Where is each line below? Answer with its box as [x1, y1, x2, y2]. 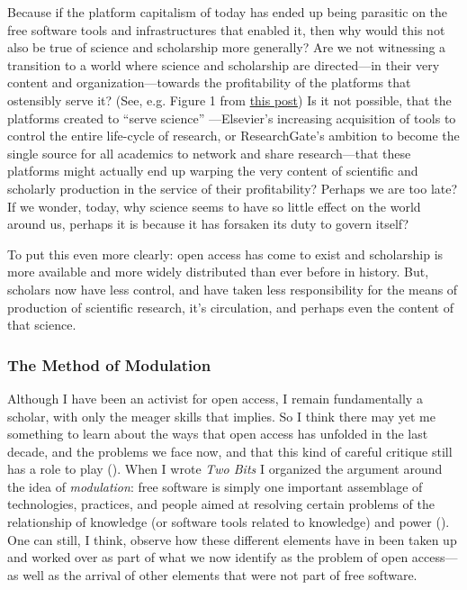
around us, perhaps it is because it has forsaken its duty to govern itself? [7, 214, 409, 233]
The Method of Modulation [7, 353, 211, 376]
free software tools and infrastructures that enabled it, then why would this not [7, 20, 445, 39]
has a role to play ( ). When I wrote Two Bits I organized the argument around [7, 459, 443, 478]
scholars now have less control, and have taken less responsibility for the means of [7, 279, 458, 298]
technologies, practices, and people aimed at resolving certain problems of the [7, 495, 435, 513]
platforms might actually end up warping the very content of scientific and [7, 161, 418, 180]
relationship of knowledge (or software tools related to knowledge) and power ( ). [7, 513, 450, 531]
